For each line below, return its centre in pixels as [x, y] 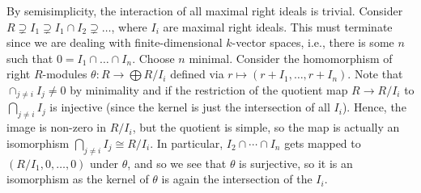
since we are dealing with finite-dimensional [115, 42]
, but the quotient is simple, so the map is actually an [266, 127]
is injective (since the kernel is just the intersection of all [190, 107]
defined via [197, 74]
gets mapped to [323, 143]
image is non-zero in [56, 127]
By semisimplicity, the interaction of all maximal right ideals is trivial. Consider [205, 10]
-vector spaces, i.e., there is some [313, 42]
